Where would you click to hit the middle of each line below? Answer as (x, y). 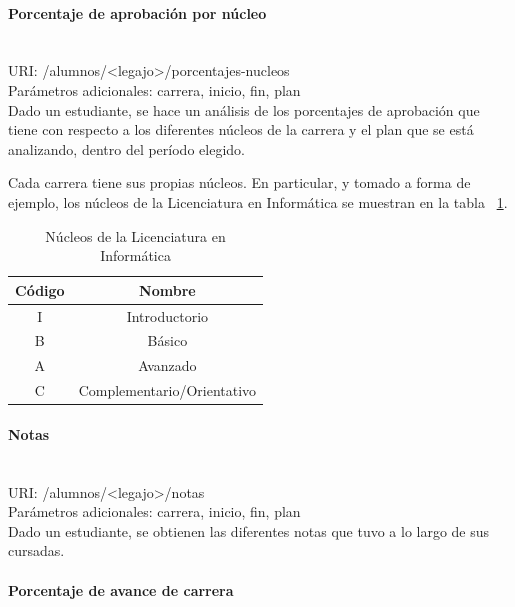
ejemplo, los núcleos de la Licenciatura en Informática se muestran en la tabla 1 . (258, 201)
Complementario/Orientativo (167, 390)
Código (40, 289)
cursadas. (36, 550)
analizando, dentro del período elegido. (126, 148)
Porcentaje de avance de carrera (121, 589)
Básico (167, 340)
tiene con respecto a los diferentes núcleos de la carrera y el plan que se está (241, 129)
